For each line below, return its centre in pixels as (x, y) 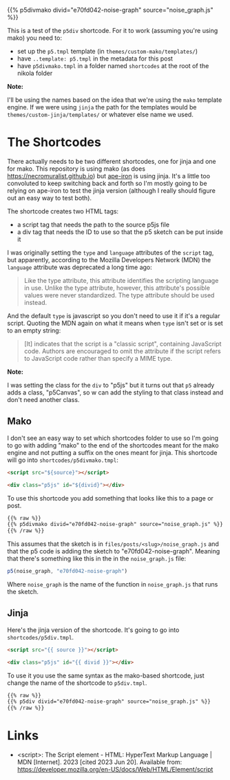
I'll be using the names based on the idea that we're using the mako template (115, 100)
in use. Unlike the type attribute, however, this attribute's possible (117, 288)
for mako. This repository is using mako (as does (76, 169)
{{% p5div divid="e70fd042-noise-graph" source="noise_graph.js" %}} (109, 702)
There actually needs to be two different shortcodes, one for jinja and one (112, 161)
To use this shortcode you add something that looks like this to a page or (110, 498)
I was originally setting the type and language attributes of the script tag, (111, 252)
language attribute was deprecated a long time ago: (80, 267)
